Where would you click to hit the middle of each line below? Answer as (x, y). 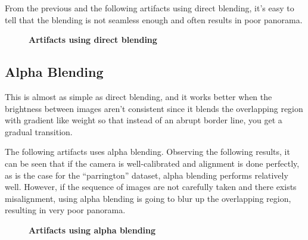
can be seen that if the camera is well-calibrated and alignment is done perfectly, (152, 163)
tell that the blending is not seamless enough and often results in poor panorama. (154, 19)
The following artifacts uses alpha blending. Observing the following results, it (147, 152)
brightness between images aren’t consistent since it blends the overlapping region (154, 108)
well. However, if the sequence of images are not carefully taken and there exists (151, 187)
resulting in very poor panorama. (65, 210)
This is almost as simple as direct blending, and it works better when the (139, 96)
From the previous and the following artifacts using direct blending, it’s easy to (150, 8)
